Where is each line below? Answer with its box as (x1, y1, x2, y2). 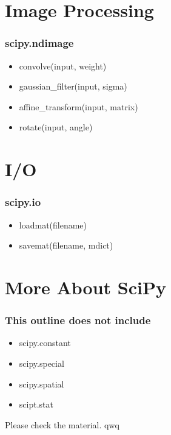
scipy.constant (19, 336, 71, 349)
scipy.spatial (19, 377, 64, 390)
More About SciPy (5, 274, 166, 299)
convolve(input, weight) (19, 59, 107, 72)
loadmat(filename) (19, 218, 87, 231)
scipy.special (19, 356, 64, 369)
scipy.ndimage (5, 35, 74, 51)
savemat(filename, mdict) (19, 239, 113, 252)
